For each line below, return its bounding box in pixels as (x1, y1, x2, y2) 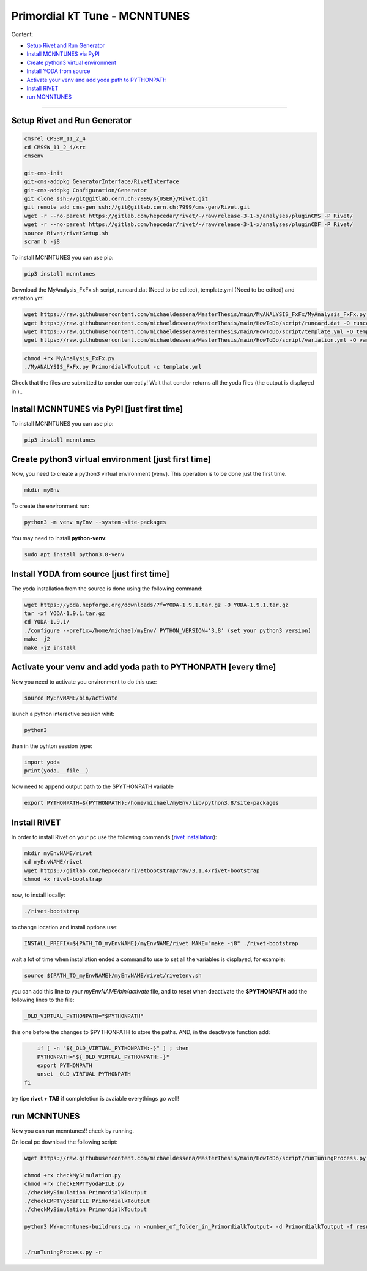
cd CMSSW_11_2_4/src (24, 144, 86, 151)
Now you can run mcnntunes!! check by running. (11, 1127, 135, 1134)
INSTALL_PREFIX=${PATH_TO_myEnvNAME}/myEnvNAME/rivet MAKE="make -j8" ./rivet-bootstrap (24, 940, 299, 946)
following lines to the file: (11, 996, 75, 1004)
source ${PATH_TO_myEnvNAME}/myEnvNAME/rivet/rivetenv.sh (24, 971, 202, 979)
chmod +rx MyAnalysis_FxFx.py (24, 355, 115, 362)
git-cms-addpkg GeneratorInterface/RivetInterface (24, 178, 180, 185)
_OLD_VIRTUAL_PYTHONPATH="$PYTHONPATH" (24, 1013, 144, 1020)
